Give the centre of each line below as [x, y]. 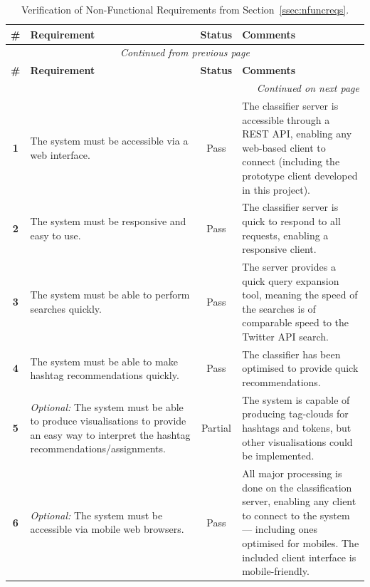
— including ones [280, 529]
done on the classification [297, 487]
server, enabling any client [299, 501]
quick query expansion [291, 280]
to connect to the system [296, 515]
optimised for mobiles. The [301, 543]
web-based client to [284, 147]
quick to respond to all [291, 220]
